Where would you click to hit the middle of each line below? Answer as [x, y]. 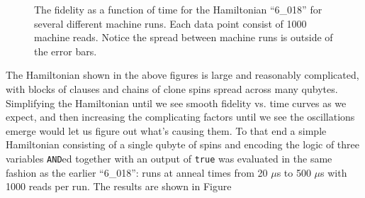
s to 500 [294, 172]
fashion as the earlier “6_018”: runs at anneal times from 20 [137, 172]
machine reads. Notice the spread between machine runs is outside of [184, 37]
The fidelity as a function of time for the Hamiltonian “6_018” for [178, 9]
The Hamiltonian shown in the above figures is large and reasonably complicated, [182, 75]
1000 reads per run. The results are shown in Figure [119, 186]
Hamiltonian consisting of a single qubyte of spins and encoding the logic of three [182, 144]
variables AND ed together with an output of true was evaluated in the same [169, 158]
